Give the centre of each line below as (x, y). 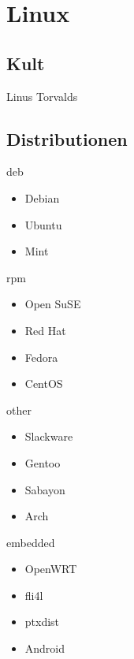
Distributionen (67, 138)
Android (45, 648)
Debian (42, 197)
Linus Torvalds (42, 96)
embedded (31, 542)
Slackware (49, 436)
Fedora (41, 357)
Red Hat (45, 330)
